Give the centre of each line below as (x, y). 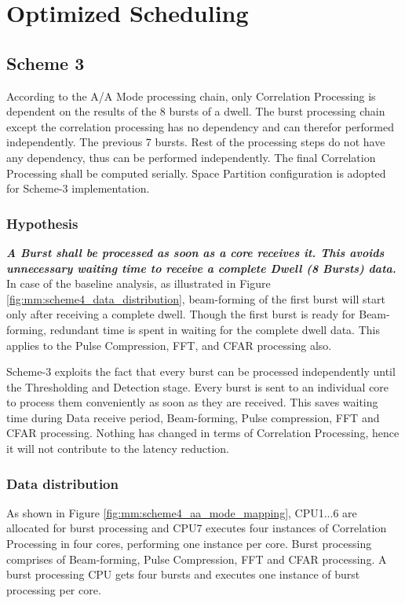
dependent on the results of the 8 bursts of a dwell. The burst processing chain (196, 111)
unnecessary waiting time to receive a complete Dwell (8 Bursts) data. (201, 268)
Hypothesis (42, 223)
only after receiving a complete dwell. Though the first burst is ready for (181, 314)
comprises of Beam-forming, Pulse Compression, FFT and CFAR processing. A (197, 559)
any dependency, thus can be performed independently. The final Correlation (191, 157)
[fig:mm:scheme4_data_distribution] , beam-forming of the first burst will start (196, 298)
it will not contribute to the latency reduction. (118, 449)
